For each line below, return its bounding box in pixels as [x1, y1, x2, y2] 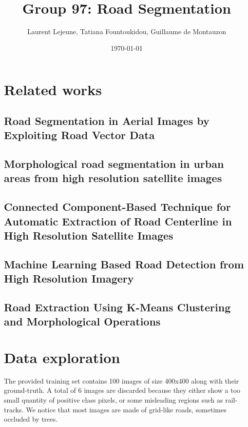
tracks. [4, 404, 24, 414]
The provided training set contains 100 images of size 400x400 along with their [4, 375, 239, 386]
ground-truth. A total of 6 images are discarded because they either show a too [4, 385, 241, 395]
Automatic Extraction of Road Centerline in [4, 213, 232, 228]
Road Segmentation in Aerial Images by [4, 113, 210, 128]
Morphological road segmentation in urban [4, 156, 224, 171]
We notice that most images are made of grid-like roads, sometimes [26, 404, 227, 414]
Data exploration [4, 347, 120, 367]
